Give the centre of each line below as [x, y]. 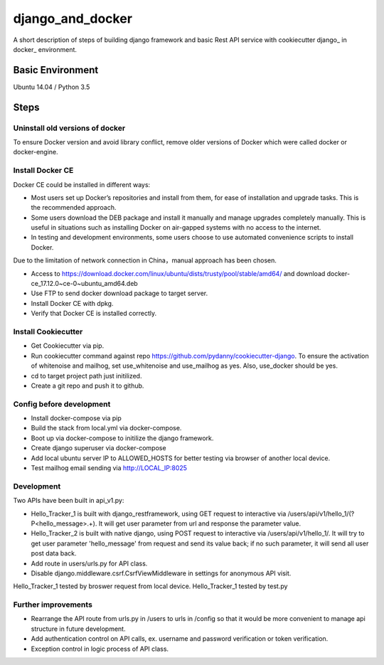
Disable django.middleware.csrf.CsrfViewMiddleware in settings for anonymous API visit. [161, 573]
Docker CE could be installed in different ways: [82, 184]
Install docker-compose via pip [76, 418]
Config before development [62, 404]
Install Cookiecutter [48, 331]
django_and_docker [73, 18]
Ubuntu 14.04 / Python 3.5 [52, 87]
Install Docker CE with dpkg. [72, 303]
